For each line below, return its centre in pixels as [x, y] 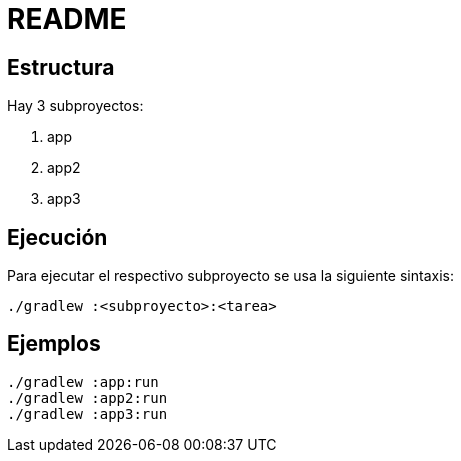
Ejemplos [54, 344]
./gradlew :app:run [83, 381]
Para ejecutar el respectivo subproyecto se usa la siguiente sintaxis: [230, 276]
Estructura [61, 67]
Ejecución [57, 237]
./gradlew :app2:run [87, 397]
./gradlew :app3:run [87, 413]
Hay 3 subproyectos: [75, 106]
